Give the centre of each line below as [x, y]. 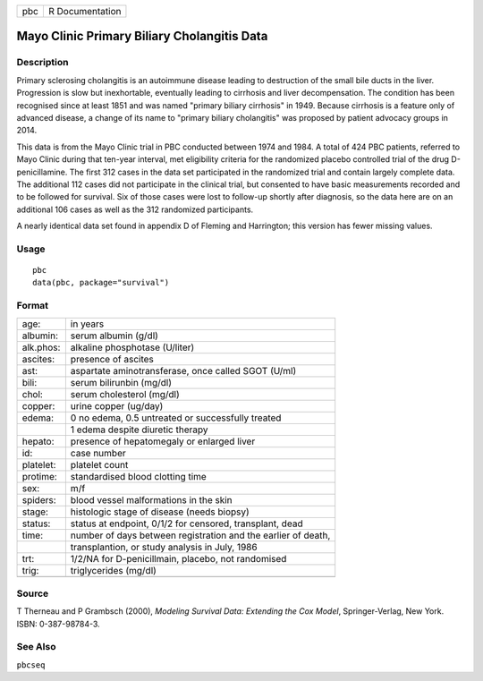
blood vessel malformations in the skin [151, 499]
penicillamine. [42, 172]
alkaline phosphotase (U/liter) [132, 347]
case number [98, 453]
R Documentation [85, 11]
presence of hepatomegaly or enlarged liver [163, 441]
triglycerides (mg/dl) [113, 570]
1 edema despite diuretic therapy [139, 430]
